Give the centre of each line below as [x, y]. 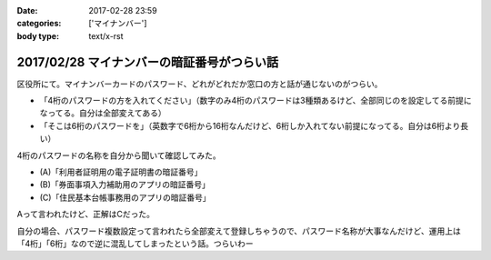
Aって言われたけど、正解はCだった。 [85, 215]
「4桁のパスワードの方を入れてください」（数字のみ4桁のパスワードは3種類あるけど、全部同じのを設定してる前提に [256, 101]
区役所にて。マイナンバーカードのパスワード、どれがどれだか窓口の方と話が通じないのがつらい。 [200, 84]
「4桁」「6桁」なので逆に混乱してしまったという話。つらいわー [135, 243]
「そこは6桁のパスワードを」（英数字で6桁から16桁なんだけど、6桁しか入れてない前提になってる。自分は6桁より [250, 125]
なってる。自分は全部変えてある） [103, 113]
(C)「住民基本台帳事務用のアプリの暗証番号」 [125, 197]
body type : [38, 35]
